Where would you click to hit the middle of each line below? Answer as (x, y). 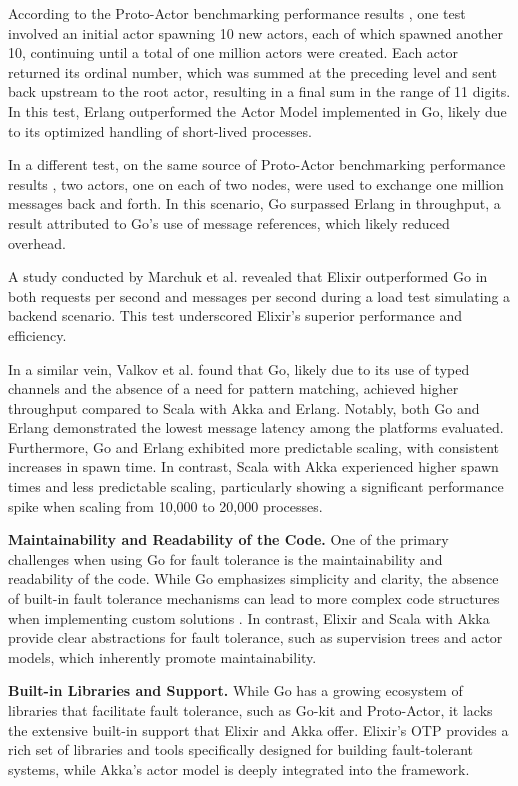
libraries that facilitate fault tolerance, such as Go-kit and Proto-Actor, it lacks (250, 710)
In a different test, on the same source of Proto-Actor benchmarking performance (257, 164)
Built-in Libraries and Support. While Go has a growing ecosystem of (235, 690)
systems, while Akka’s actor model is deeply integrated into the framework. (239, 768)
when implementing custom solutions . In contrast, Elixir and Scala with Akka (249, 617)
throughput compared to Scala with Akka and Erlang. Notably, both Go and (244, 407)
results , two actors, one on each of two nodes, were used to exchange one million (256, 183)
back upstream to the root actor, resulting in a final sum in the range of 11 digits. (259, 91)
